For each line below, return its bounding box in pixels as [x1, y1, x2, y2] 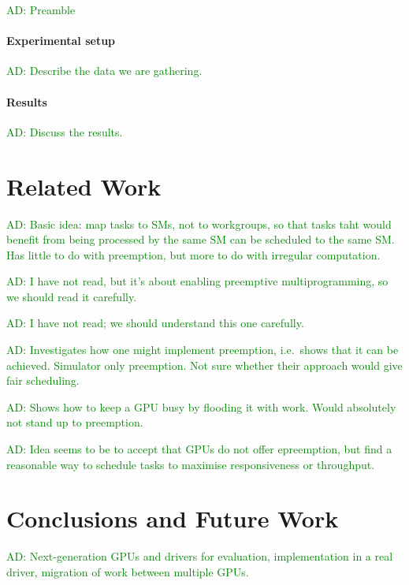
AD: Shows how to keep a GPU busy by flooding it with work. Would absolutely [6, 398, 396, 415]
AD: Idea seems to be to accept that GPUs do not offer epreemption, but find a [6, 441, 392, 457]
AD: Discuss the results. [6, 123, 123, 140]
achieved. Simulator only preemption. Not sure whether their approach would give [6, 356, 403, 373]
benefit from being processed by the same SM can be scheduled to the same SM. [6, 231, 395, 248]
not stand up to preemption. [6, 414, 143, 430]
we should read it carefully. [6, 288, 137, 304]
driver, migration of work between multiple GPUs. [6, 563, 249, 579]
